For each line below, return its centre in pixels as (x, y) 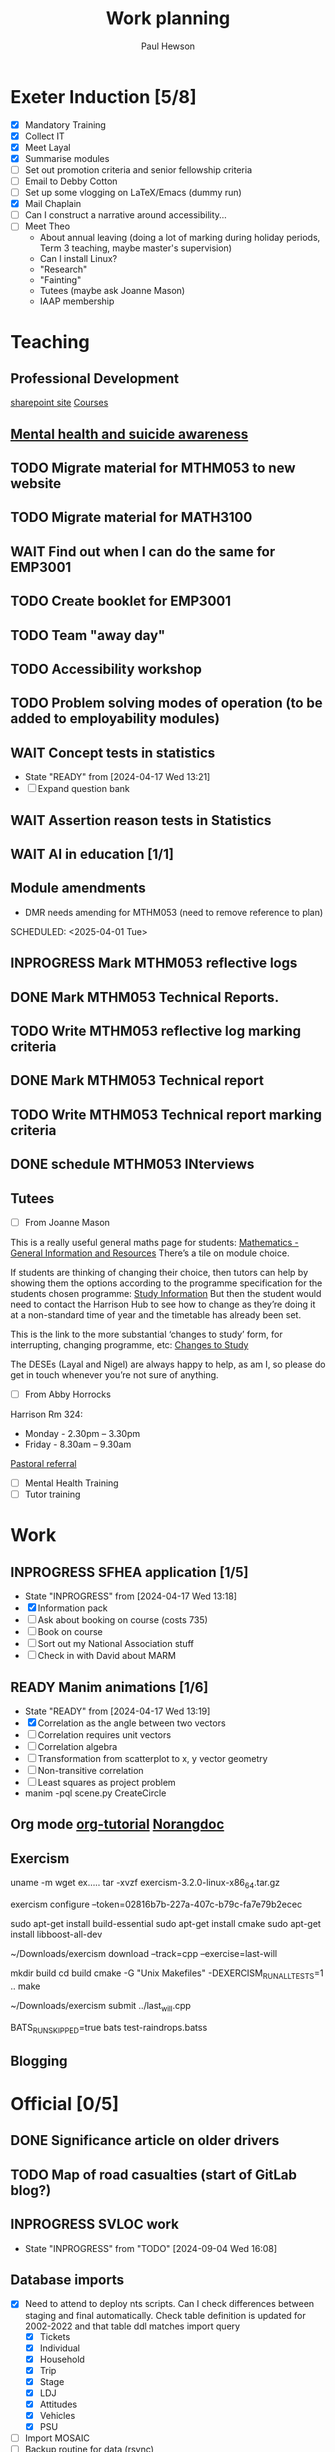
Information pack (72, 1608)
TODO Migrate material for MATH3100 (131, 517)
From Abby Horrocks (68, 1394)
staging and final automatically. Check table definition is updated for (165, 2315)
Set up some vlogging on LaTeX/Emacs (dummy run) (133, 193)
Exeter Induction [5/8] (103, 96)
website (36, 483)
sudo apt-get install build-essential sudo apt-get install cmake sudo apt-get (166, 1924)
